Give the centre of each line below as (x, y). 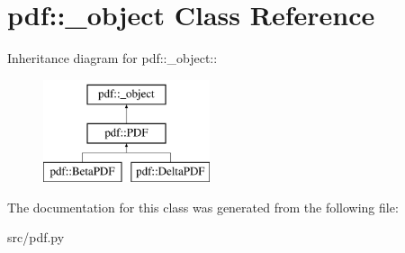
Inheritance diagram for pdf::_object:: (112, 58)
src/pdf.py (36, 237)
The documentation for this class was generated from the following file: (203, 207)
